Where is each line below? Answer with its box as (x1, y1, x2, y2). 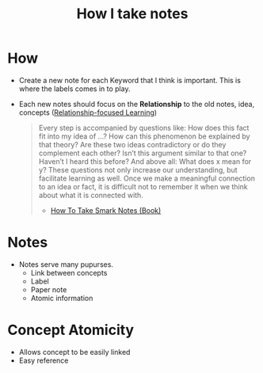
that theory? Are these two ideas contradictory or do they (38, 139, 227, 149)
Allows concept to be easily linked (18, 347, 131, 356)
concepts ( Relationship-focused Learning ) (18, 108, 158, 117)
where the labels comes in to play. (18, 84, 131, 93)
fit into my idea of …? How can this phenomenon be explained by (38, 131, 250, 141)
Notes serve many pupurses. (18, 259, 114, 269)
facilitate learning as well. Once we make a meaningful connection (38, 173, 255, 183)
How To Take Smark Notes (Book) (50, 205, 162, 215)
